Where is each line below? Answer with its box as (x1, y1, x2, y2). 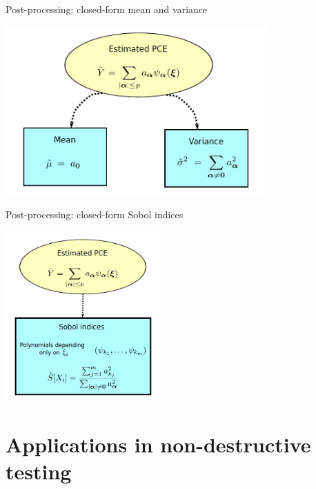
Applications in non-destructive (6, 430, 311, 459)
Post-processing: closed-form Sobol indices (6, 207, 184, 222)
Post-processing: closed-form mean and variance (6, 2, 208, 16)
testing (6, 457, 72, 486)
